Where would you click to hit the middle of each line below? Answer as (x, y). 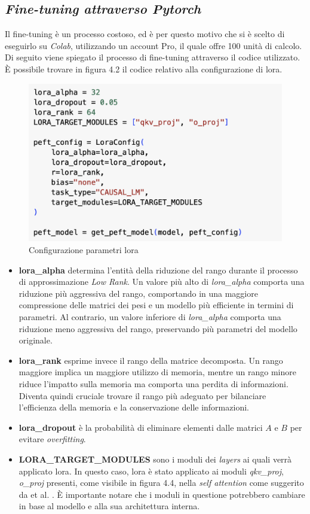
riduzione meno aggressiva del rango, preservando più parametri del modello (158, 328)
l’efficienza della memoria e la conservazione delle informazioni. (134, 407)
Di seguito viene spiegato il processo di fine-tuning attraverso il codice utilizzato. (153, 57)
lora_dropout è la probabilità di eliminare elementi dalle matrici (141, 427)
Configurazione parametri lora (84, 250)
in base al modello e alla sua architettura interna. (109, 506)
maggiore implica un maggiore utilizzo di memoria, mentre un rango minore (157, 372)
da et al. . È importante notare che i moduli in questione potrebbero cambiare (162, 494)
